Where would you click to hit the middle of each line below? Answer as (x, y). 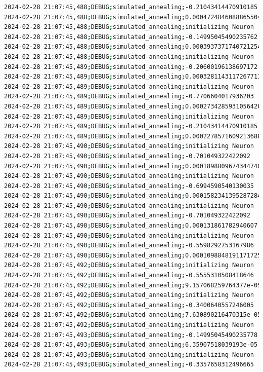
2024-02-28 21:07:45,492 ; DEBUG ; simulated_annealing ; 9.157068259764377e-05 (133, 285)
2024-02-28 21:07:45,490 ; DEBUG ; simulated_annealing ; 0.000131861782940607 (131, 226)
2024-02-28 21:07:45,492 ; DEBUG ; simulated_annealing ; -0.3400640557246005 (129, 305)
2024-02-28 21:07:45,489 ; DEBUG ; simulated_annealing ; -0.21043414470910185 (131, 126)
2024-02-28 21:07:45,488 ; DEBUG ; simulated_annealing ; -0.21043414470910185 (131, 7)
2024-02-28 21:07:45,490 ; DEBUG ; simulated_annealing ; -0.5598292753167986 (129, 246)
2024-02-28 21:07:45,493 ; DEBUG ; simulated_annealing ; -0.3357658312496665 (129, 365)
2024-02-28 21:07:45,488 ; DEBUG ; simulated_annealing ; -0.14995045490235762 (131, 37)
